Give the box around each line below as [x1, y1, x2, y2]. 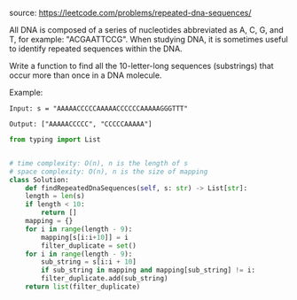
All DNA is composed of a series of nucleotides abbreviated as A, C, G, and [9, 25, 284, 35]
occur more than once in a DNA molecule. [9, 70, 162, 81]
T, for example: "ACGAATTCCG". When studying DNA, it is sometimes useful [9, 35, 288, 44]
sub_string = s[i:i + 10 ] [41, 258, 137, 266]
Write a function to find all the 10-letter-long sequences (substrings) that [9, 61, 274, 71]
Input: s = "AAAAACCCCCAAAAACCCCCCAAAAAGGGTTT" [9, 104, 189, 113]
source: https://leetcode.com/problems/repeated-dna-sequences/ [9, 8, 252, 18]
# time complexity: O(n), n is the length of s [9, 158, 189, 167]
